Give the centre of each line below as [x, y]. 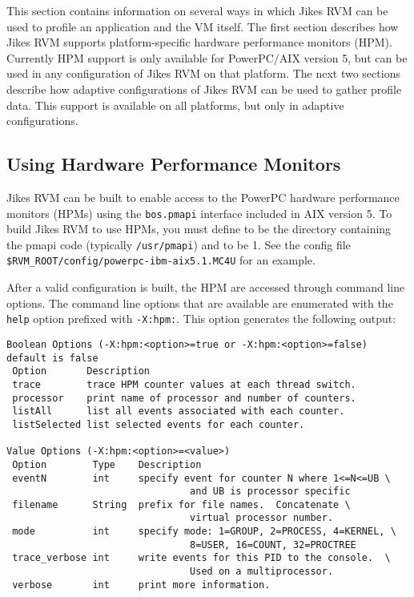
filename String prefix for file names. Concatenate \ [181, 504]
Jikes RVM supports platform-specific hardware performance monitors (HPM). [199, 42]
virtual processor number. [262, 518]
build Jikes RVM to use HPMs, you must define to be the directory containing [199, 229]
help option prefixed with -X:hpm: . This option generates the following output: [201, 319]
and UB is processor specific [270, 492]
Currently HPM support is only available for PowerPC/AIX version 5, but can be [207, 57]
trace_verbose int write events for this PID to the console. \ [201, 558]
